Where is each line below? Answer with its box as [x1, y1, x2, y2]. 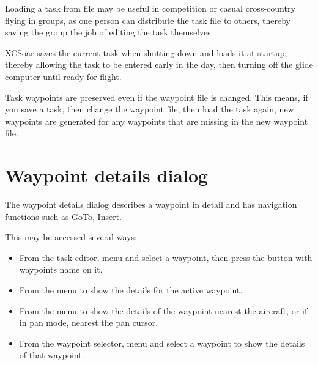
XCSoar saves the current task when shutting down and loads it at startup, [5, 46, 287, 59]
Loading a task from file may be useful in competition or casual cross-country [5, 2, 295, 14]
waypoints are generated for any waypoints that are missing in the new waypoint [5, 114, 308, 127]
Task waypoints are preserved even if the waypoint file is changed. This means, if [5, 90, 308, 103]
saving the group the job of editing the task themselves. [5, 26, 213, 39]
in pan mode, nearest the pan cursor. [19, 316, 158, 329]
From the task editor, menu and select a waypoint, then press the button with [19, 251, 312, 264]
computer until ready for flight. [5, 70, 122, 83]
